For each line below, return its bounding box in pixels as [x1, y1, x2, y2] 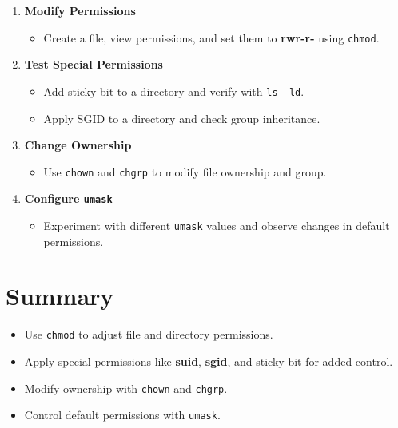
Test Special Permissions [24, 56, 163, 73]
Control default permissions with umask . [24, 406, 221, 423]
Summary [6, 279, 114, 312]
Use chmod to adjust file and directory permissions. [24, 326, 273, 343]
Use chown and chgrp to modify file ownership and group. [43, 163, 327, 180]
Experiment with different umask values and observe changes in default [43, 217, 390, 233]
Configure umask [24, 190, 113, 207]
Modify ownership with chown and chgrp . [24, 379, 228, 396]
